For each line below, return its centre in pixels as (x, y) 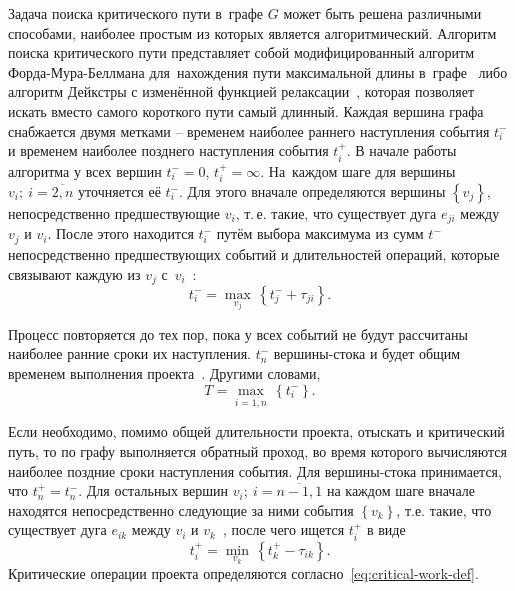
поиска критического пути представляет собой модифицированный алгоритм (241, 52)
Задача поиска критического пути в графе (136, 13)
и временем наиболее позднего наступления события (168, 150)
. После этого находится (120, 233)
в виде (386, 529)
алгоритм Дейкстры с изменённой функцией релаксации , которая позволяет (241, 91)
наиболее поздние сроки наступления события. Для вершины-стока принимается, (255, 470)
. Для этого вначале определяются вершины (312, 191)
